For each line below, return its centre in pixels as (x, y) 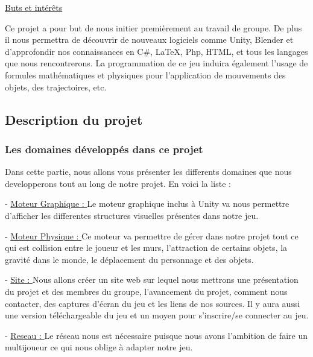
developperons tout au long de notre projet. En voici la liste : (118, 183)
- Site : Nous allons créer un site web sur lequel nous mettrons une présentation (152, 280)
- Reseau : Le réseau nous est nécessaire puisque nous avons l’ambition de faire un (156, 335)
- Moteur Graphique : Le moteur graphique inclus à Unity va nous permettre (147, 204)
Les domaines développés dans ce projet (104, 149)
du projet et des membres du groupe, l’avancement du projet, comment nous (146, 291)
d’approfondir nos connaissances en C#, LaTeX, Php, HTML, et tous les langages (156, 51)
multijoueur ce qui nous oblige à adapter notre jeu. (99, 347)
